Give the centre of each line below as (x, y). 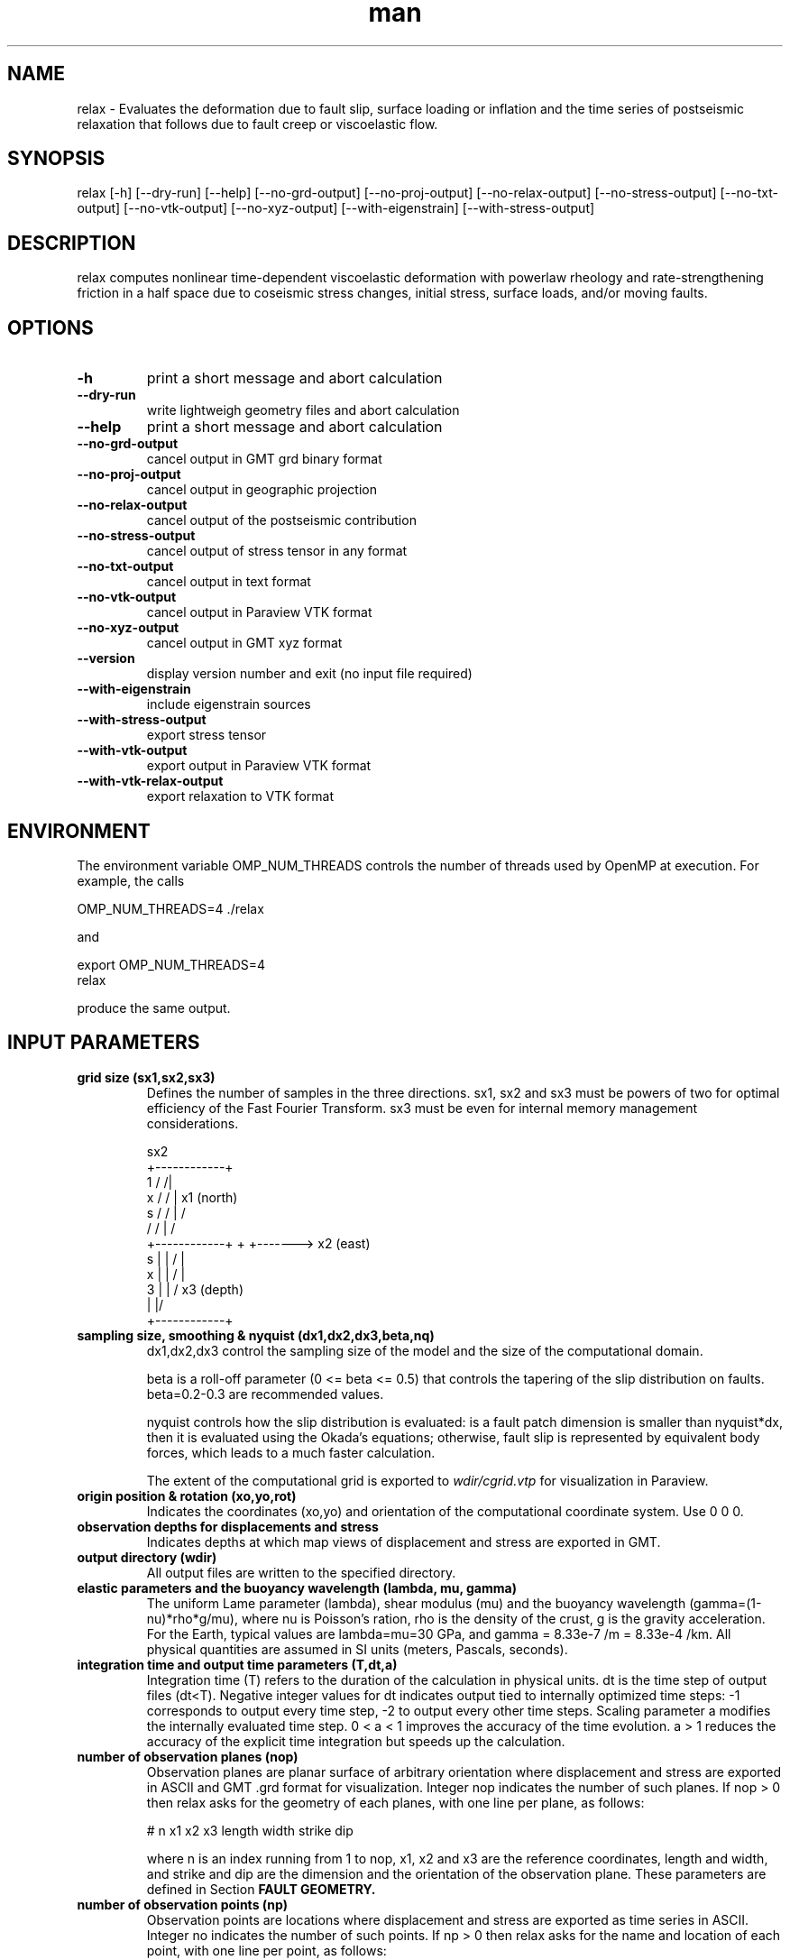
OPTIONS (51, 327)
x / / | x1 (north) (192, 1197)
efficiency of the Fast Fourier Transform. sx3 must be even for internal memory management (422, 1108)
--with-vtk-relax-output (150, 781)
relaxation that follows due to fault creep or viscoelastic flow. (257, 124)
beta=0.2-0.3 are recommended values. (265, 1394)
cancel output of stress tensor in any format (277, 551)
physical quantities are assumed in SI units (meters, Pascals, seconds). (357, 1649)
